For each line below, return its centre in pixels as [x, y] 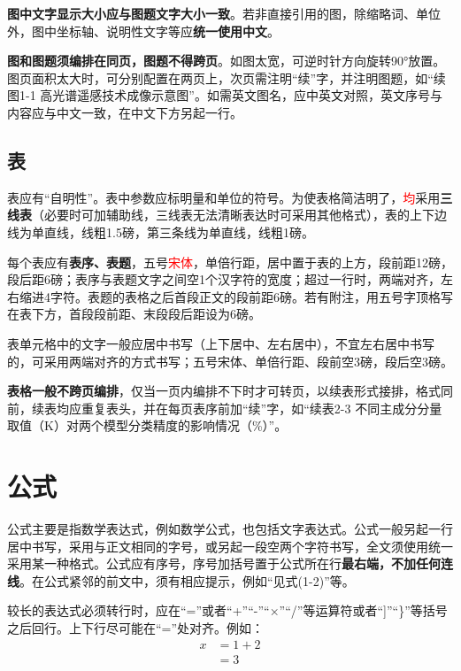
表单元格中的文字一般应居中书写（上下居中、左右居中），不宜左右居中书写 [221, 343]
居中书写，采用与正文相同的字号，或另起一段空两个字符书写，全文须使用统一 [230, 546]
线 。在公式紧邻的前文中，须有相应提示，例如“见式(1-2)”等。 [181, 580]
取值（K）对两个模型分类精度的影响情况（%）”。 [147, 425]
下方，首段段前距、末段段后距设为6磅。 [146, 314]
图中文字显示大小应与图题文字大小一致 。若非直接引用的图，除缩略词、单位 [224, 13]
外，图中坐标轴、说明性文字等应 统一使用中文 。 [143, 31]
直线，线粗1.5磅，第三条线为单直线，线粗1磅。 [179, 231]
